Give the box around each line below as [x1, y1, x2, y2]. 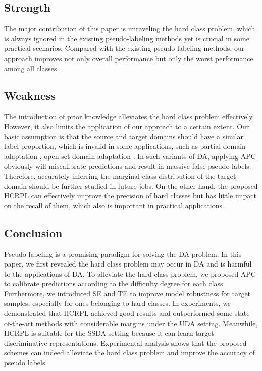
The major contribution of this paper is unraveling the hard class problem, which [4, 23, 255, 34]
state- [234, 308, 252, 319]
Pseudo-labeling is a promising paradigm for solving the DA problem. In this [4, 248, 242, 259]
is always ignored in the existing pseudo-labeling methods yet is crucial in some [4, 33, 249, 43]
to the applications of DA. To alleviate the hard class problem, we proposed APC [4, 268, 256, 279]
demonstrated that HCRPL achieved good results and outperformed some [4, 308, 233, 319]
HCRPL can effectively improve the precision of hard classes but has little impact [4, 190, 256, 201]
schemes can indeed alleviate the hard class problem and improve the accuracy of [4, 347, 255, 358]
